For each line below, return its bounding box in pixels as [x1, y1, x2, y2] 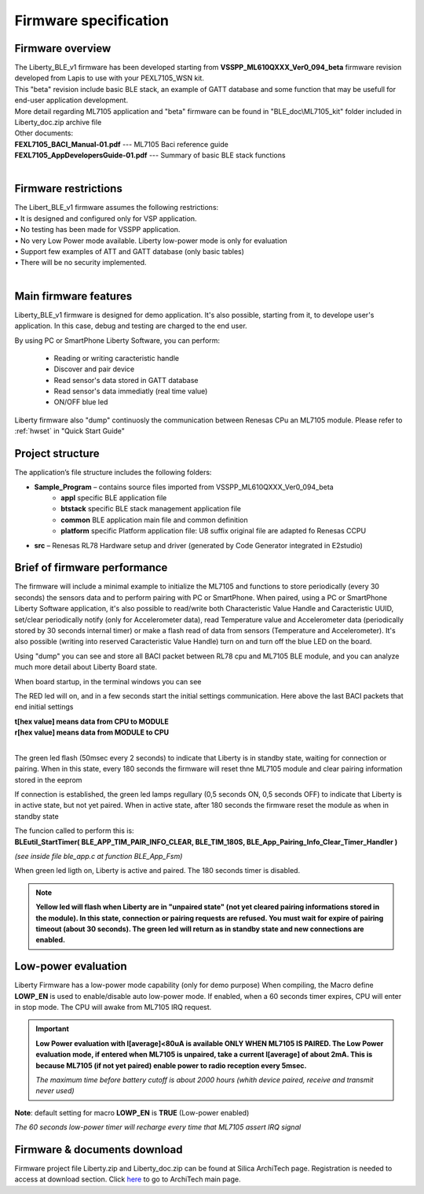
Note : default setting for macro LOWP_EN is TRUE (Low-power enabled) [14, 1107, 250, 1117]
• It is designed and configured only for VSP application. [14, 213, 197, 223]
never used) [35, 1086, 75, 1096]
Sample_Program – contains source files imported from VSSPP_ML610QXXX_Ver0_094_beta [34, 482, 334, 492]
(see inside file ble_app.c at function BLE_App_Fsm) [14, 852, 183, 860]
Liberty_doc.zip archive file [14, 118, 102, 127]
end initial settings [14, 702, 74, 712]
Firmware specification [14, 12, 169, 29]
